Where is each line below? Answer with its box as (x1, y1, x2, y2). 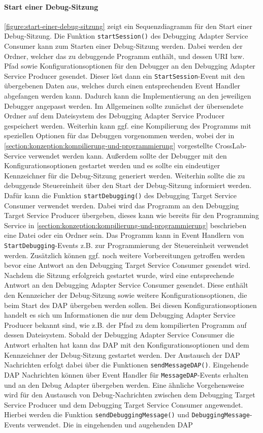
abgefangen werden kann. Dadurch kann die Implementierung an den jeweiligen (4, 90, 251, 101)
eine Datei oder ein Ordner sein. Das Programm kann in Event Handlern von (4, 230, 244, 240)
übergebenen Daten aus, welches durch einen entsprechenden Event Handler (4, 80, 241, 91)
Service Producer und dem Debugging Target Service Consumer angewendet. (4, 399, 243, 410)
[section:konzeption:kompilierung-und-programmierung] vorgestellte (4, 140, 213, 151)
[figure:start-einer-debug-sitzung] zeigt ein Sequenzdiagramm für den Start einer (4, 20, 252, 31)
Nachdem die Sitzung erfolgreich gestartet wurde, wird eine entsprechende (4, 269, 235, 280)
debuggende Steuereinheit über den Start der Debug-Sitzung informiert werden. (4, 180, 252, 191)
